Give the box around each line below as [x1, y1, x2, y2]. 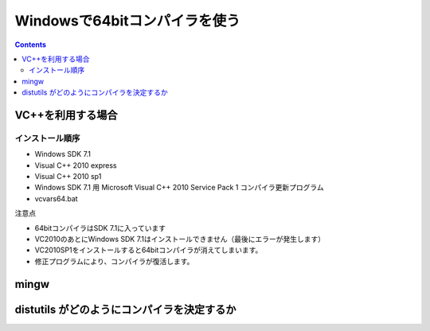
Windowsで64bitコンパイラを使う [14, 12, 240, 29]
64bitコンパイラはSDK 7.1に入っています [34, 223, 166, 232]
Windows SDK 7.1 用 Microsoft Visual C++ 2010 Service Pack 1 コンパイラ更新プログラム [34, 183, 324, 193]
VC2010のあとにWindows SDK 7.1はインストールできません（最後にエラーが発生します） [34, 235, 326, 243]
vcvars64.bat [34, 193, 79, 203]
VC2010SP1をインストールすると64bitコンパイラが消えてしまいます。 [34, 245, 263, 255]
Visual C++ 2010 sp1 [34, 172, 102, 181]
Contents [14, 40, 47, 49]
